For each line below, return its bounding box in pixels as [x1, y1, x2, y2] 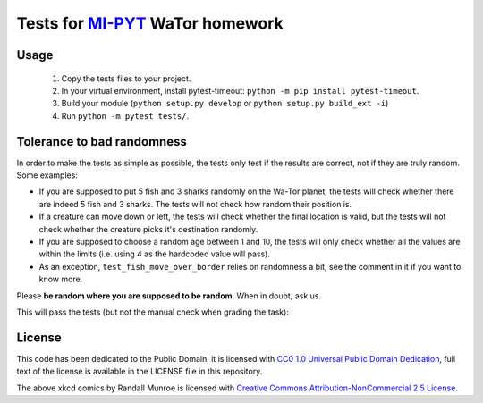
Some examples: [16, 170, 78, 181]
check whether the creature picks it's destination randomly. [38, 223, 258, 234]
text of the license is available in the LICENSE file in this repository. [16, 366, 263, 377]
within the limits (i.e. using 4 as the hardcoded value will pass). [38, 248, 270, 259]
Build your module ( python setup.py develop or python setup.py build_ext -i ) [61, 98, 389, 109]
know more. [38, 273, 83, 285]
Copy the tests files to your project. [61, 72, 191, 84]
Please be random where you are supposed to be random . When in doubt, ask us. [16, 290, 322, 301]
